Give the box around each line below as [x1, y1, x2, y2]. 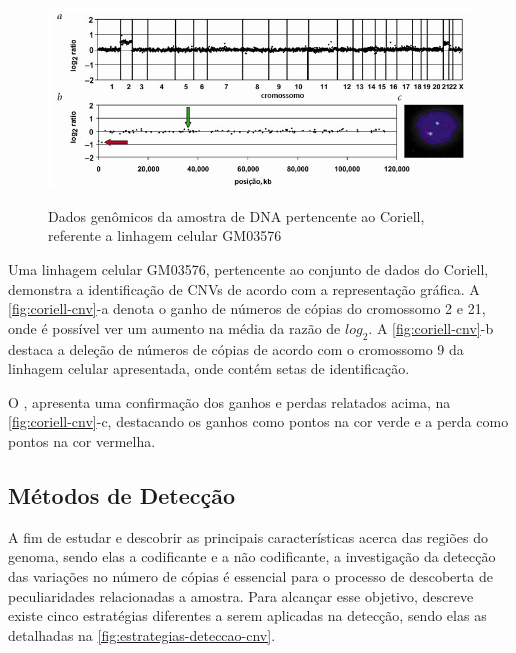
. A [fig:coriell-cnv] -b [368, 317, 494, 338]
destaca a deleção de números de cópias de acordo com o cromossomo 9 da [8, 338, 464, 359]
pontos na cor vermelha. [8, 430, 156, 451]
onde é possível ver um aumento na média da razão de [8, 317, 341, 338]
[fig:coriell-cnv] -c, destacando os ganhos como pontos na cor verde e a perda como [8, 411, 509, 432]
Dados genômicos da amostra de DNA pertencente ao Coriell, [48, 205, 425, 226]
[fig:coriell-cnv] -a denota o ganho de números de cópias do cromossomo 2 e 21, [8, 298, 486, 319]
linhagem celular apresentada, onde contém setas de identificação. [8, 358, 410, 379]
